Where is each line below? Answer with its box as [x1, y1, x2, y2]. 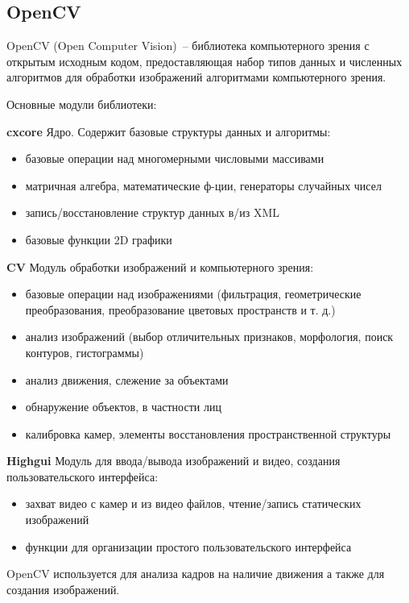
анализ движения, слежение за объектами [25, 371, 229, 388]
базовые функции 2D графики [25, 231, 172, 247]
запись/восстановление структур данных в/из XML [25, 204, 280, 221]
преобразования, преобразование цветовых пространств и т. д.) [25, 301, 336, 318]
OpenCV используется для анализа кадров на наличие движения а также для [6, 565, 385, 582]
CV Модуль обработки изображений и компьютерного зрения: [6, 258, 314, 275]
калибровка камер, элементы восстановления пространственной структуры [25, 425, 391, 442]
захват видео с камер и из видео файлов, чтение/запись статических [25, 495, 361, 512]
